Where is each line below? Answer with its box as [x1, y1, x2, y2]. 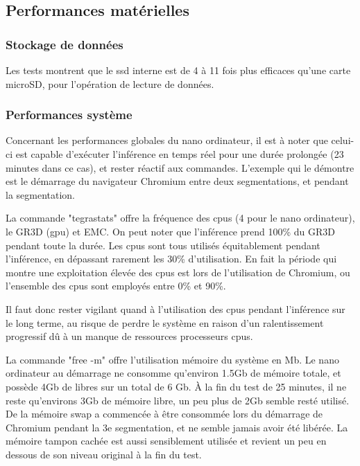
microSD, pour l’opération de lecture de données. [6, 76, 214, 91]
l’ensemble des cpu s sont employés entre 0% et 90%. [6, 278, 226, 293]
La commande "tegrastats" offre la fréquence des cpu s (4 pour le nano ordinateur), [6, 210, 355, 225]
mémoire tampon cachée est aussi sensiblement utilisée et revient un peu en [6, 433, 327, 448]
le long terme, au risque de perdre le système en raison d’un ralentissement [6, 315, 324, 330]
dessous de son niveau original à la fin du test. [6, 447, 202, 461]
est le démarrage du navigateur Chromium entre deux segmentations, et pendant [6, 174, 349, 188]
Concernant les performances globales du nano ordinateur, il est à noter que [6, 133, 328, 147]
